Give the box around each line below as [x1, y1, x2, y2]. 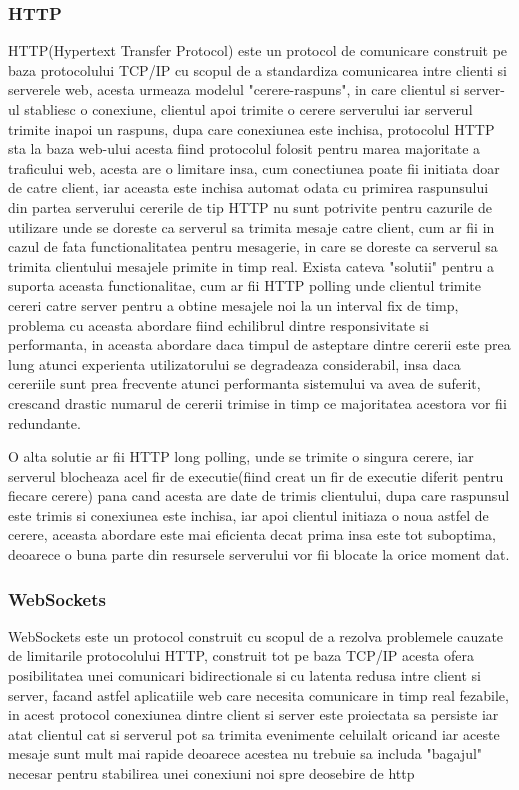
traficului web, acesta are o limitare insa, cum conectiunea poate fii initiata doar [8, 157, 500, 178]
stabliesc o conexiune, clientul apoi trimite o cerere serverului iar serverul [24, 99, 473, 119]
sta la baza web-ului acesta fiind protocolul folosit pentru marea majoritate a [8, 138, 481, 159]
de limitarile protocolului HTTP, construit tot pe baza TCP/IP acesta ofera [8, 645, 475, 666]
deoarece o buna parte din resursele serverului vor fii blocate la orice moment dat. [8, 544, 510, 565]
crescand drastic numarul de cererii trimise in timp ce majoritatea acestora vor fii [8, 392, 507, 413]
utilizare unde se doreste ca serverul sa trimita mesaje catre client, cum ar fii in [8, 216, 495, 237]
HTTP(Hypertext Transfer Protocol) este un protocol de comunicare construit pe [8, 40, 508, 61]
